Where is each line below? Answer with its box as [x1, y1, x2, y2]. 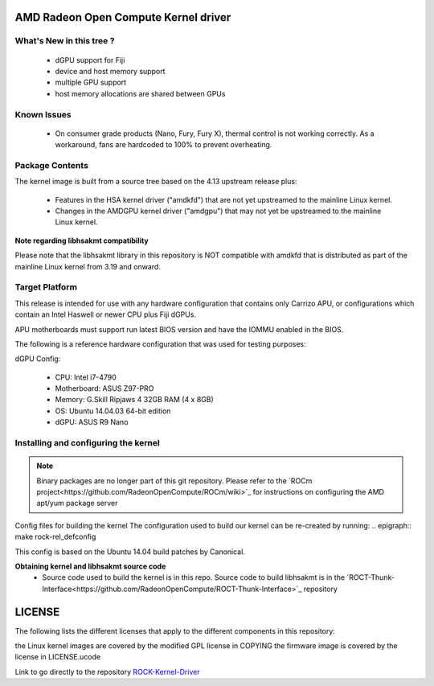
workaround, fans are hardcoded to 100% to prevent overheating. [55, 140, 272, 150]
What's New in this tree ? [14, 35, 115, 47]
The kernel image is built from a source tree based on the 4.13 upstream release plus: [14, 177, 297, 187]
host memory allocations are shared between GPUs [55, 88, 226, 98]
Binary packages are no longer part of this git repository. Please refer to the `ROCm [36, 475, 313, 486]
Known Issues [14, 109, 72, 120]
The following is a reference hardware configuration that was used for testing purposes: [14, 339, 307, 349]
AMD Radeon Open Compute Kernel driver [14, 10, 231, 24]
